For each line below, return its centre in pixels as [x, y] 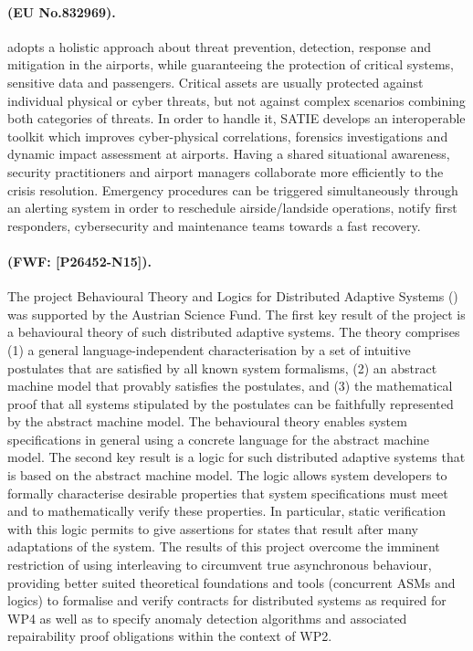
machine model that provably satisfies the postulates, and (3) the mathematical [230, 386]
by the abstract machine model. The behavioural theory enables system [207, 421]
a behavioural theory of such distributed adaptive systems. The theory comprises [234, 332]
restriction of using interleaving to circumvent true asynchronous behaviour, [220, 565]
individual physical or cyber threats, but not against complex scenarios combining [236, 100]
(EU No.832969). [62, 11]
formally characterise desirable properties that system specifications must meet [228, 493]
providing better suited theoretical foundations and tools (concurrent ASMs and [231, 582]
